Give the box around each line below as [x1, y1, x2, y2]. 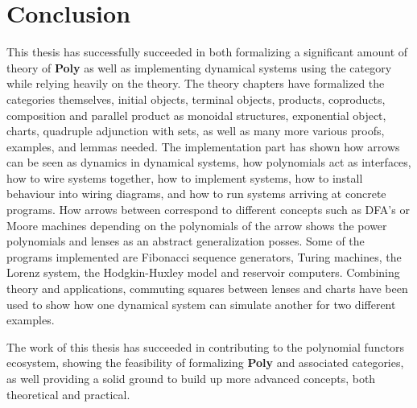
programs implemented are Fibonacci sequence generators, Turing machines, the [6, 248, 402, 265]
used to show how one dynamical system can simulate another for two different [6, 295, 396, 312]
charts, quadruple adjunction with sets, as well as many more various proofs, [6, 122, 385, 139]
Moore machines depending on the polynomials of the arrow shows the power [6, 216, 387, 233]
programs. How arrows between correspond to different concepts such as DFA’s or [6, 201, 410, 218]
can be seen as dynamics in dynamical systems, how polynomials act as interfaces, [6, 154, 411, 171]
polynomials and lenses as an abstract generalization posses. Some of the [6, 233, 365, 249]
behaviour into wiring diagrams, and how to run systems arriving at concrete [6, 185, 386, 202]
